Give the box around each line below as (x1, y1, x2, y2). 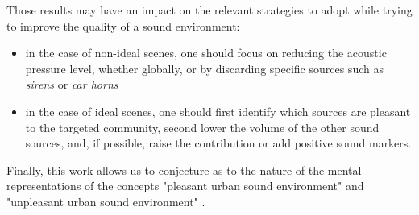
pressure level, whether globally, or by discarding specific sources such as (25, 60, 384, 76)
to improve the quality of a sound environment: (6, 17, 240, 34)
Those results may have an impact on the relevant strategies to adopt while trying (6, 2, 413, 18)
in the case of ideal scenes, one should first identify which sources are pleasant (25, 102, 411, 119)
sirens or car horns (25, 76, 118, 93)
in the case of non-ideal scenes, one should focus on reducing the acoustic (25, 44, 387, 61)
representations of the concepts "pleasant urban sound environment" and (6, 177, 364, 194)
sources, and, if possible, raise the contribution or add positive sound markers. (25, 134, 412, 151)
